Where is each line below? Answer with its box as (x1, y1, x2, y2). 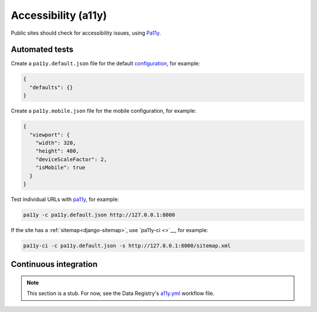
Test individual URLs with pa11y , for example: (11, 196, 120, 203)
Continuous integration (11, 259, 98, 270)
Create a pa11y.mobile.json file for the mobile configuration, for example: (11, 108, 197, 115)
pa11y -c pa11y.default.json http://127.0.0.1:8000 (23, 212, 176, 218)
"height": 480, (35, 147, 79, 155)
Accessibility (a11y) (11, 9, 107, 22)
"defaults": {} (29, 84, 73, 90)
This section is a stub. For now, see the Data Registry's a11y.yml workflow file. (26, 290, 214, 297)
